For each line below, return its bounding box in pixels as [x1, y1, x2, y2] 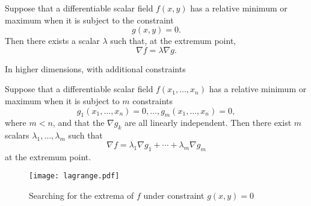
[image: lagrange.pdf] [29, 172, 120, 181]
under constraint [143, 189, 205, 201]
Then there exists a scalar [5, 34, 100, 47]
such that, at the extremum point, [110, 34, 236, 47]
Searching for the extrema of [29, 189, 134, 201]
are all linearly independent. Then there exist [124, 116, 292, 129]
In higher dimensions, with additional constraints [5, 62, 186, 75]
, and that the [52, 116, 105, 129]
